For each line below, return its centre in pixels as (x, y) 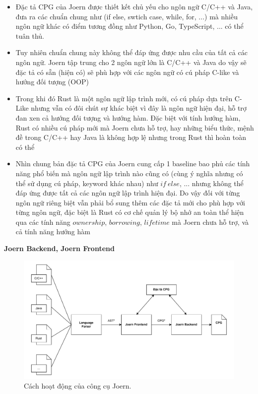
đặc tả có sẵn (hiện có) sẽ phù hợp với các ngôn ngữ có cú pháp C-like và (127, 72)
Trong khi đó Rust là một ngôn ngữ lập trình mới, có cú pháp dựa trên (124, 98)
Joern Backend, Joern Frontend (59, 248)
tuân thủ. (30, 35)
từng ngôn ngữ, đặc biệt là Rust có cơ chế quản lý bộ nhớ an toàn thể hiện (130, 212)
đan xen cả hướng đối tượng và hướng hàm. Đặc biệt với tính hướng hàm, (128, 117)
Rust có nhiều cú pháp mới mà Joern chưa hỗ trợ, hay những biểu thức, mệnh (135, 127)
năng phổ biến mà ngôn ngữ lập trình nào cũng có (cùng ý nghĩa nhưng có (129, 173)
